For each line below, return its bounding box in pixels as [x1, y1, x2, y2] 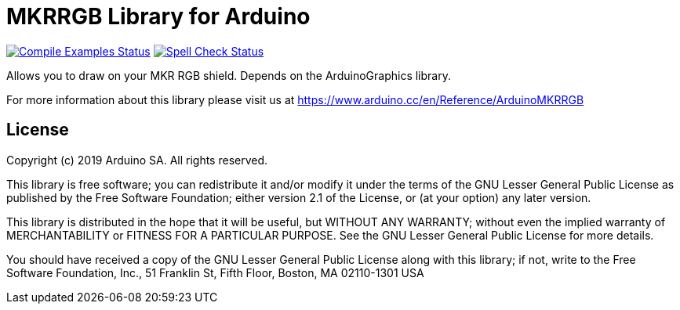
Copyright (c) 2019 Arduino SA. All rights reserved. [6, 153, 268, 167]
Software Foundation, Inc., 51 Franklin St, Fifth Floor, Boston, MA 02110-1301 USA [6, 265, 424, 279]
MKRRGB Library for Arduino [6, 3, 311, 30]
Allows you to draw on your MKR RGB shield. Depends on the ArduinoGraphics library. [6, 68, 451, 82]
